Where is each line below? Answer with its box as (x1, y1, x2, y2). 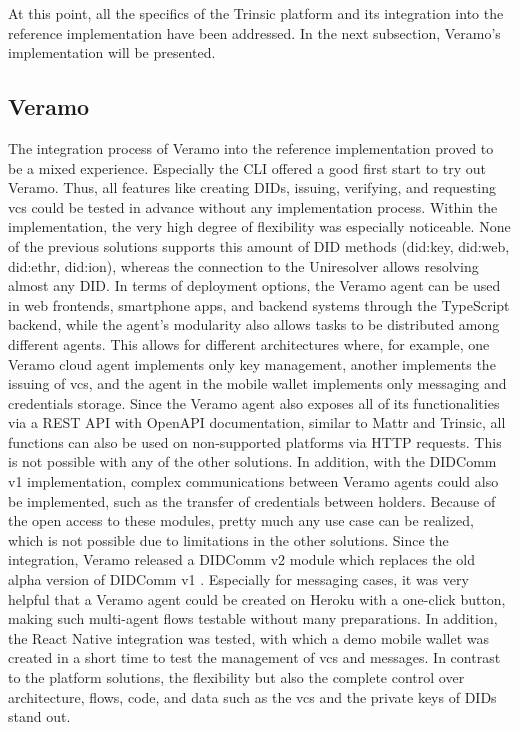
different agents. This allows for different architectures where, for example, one (8, 333, 490, 354)
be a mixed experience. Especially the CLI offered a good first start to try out (8, 157, 486, 178)
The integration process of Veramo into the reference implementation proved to (8, 137, 494, 158)
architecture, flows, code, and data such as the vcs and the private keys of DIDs (8, 686, 497, 707)
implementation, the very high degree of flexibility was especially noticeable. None (8, 216, 511, 237)
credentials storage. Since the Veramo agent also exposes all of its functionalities (8, 392, 500, 413)
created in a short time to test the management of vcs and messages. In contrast (8, 647, 501, 668)
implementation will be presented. (8, 42, 216, 63)
